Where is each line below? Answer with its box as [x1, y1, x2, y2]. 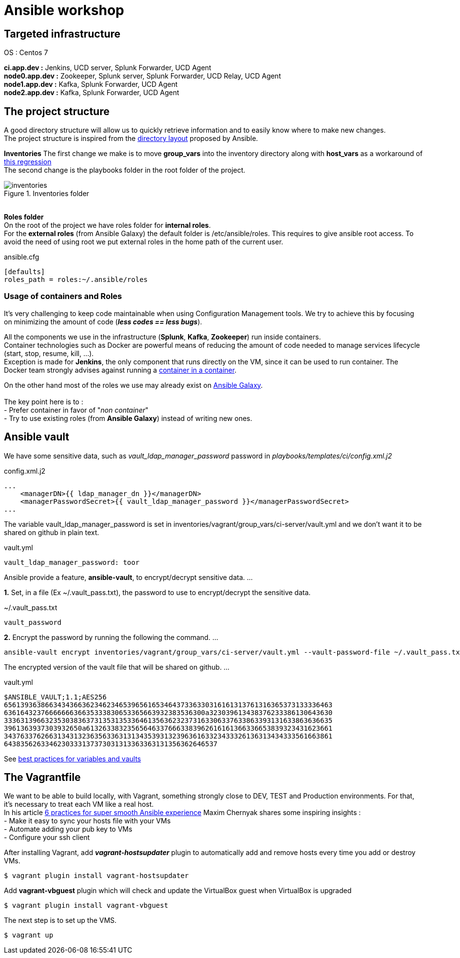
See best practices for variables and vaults [4, 754, 141, 763]
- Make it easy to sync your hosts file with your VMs [4, 817, 171, 825]
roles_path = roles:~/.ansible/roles [4, 276, 148, 284]
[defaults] [4, 268, 45, 276]
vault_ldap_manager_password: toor [4, 558, 140, 566]
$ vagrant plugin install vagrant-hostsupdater [4, 872, 189, 880]
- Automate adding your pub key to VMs [4, 825, 133, 834]
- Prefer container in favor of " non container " [4, 405, 149, 414]
